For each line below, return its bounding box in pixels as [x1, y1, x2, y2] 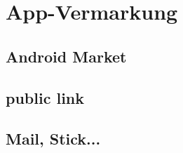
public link [6, 86, 84, 108]
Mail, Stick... [6, 128, 101, 149]
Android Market [6, 45, 127, 67]
